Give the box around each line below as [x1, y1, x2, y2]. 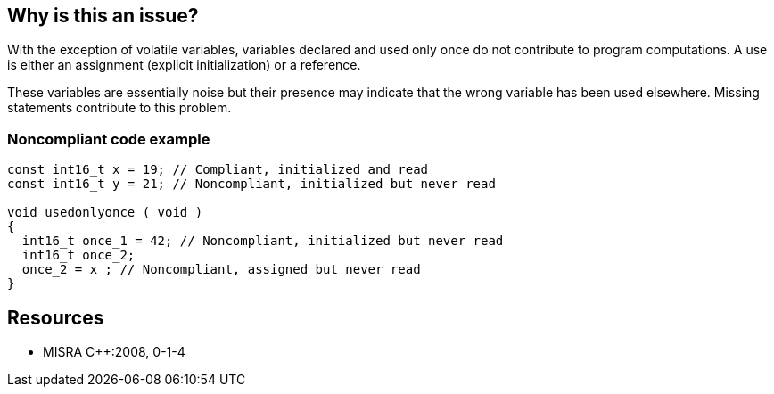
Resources [7, 306, 104, 329]
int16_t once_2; [21, 248, 136, 263]
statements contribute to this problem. [7, 100, 232, 116]
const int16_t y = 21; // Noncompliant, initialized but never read [7, 176, 496, 192]
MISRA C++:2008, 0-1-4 [43, 344, 185, 360]
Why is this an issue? [7, 4, 199, 27]
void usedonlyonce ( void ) [7, 205, 203, 220]
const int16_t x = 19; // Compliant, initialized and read [7, 162, 429, 177]
